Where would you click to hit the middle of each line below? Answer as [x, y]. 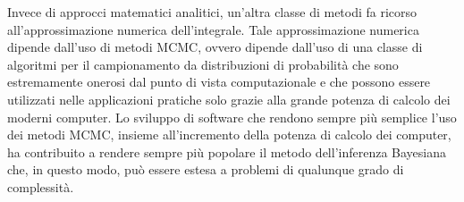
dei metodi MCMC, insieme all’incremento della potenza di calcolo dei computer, [229, 135]
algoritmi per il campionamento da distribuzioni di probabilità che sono [203, 64]
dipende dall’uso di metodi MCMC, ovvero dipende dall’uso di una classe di [215, 47]
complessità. [41, 186]
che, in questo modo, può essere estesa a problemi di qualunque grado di [206, 169]
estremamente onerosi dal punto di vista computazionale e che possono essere [219, 82]
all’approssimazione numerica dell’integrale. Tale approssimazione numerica [213, 29]
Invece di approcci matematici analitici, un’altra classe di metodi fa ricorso [212, 12]
